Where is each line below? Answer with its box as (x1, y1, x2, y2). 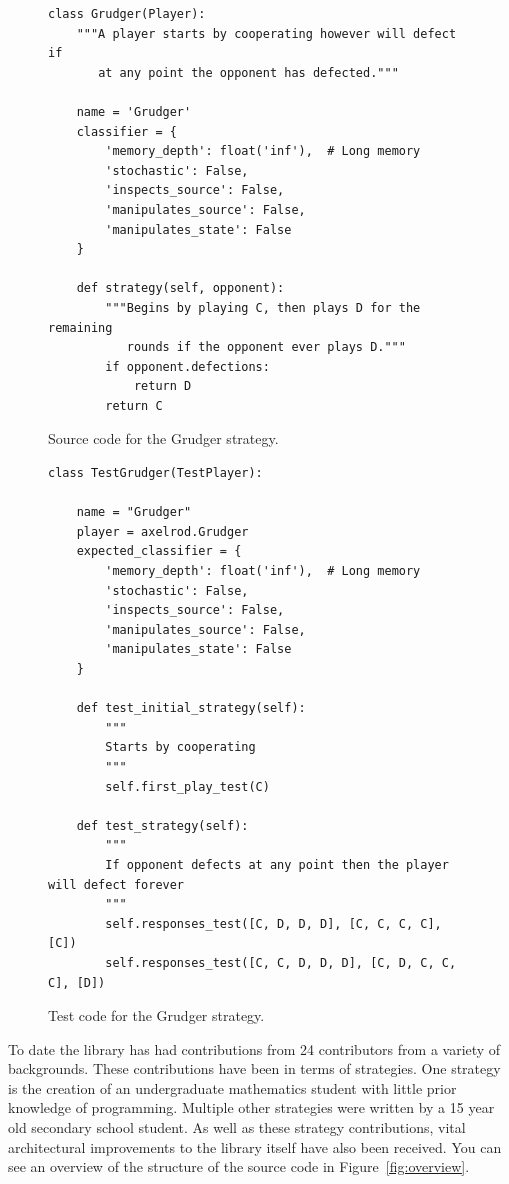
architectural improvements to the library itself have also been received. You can (8, 1136, 502, 1157)
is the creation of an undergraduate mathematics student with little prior (8, 1077, 457, 1098)
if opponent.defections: (105, 359, 270, 374)
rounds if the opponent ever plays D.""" (126, 340, 406, 355)
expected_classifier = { (76, 544, 242, 559)
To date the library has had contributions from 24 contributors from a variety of (8, 1038, 501, 1059)
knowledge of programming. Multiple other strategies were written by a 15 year (8, 1097, 495, 1118)
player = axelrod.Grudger (76, 524, 249, 539)
